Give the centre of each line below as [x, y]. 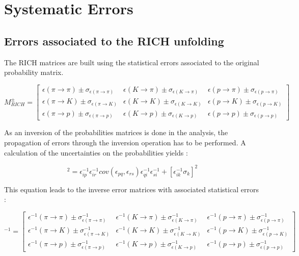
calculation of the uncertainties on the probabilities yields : [96, 152]
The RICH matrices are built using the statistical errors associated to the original [132, 62]
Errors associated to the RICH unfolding [114, 41]
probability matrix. [34, 72]
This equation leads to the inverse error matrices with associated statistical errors [131, 189]
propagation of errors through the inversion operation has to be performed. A [125, 143]
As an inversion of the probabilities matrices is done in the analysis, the [116, 132]
